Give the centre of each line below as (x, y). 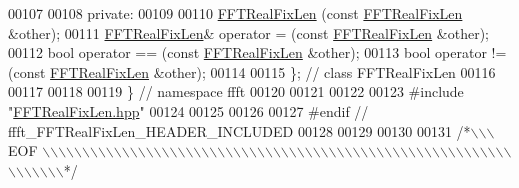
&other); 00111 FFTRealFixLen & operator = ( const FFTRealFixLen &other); (248, 32)
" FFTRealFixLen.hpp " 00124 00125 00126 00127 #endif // (188, 110)
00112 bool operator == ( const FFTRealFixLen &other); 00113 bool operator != (257, 52)
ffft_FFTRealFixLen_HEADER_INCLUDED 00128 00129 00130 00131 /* (239, 130)
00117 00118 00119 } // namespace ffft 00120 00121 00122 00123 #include (236, 91)
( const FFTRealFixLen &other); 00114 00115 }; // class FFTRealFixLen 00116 (252, 71)
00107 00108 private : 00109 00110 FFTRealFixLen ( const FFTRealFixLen (235, 13)
